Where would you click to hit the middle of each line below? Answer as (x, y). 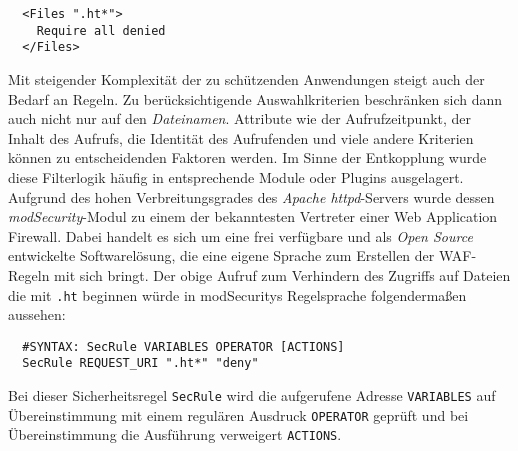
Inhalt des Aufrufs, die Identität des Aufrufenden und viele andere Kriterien (241, 137)
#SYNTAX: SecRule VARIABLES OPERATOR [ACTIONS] (183, 346)
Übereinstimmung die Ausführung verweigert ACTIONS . (175, 434)
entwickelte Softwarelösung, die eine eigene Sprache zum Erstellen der (221, 255)
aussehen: (37, 314)
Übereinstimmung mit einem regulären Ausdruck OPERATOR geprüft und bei (238, 414)
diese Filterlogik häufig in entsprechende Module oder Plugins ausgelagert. (236, 176)
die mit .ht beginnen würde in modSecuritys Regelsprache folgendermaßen (237, 294)
